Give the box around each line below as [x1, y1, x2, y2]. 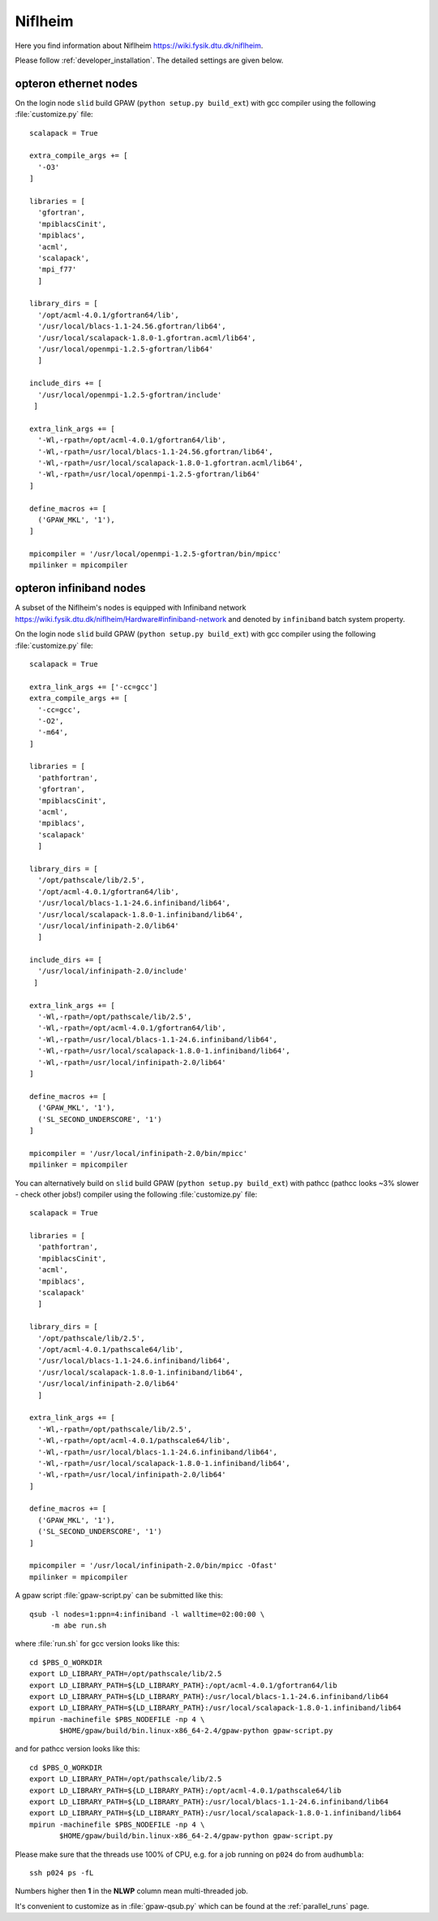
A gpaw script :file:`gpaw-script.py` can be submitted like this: [15, 1590, 223, 1601]
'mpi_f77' [37, 265, 77, 274]
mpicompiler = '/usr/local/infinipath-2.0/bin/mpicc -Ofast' [29, 1561, 277, 1571]
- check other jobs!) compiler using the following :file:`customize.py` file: [15, 1189, 258, 1199]
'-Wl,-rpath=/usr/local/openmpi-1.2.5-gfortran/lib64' [37, 470, 261, 479]
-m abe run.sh [50, 1620, 107, 1630]
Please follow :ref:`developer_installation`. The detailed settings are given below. [15, 55, 284, 65]
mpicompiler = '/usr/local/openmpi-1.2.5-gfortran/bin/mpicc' [29, 550, 282, 558]
